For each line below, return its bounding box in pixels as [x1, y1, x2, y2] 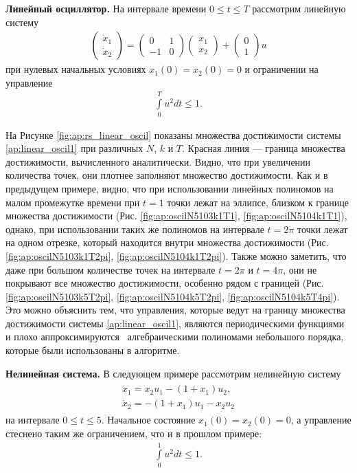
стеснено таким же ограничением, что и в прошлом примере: [5, 426, 262, 440]
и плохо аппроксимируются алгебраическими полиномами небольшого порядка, [5, 329, 344, 344]
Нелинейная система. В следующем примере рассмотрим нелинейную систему [5, 366, 341, 380]
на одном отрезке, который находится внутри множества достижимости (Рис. [5, 235, 329, 250]
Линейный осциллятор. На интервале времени [5, 1, 207, 15]
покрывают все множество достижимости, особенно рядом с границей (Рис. [5, 276, 324, 290]
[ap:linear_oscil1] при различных [5, 141, 143, 155]
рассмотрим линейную [252, 1, 346, 15]
